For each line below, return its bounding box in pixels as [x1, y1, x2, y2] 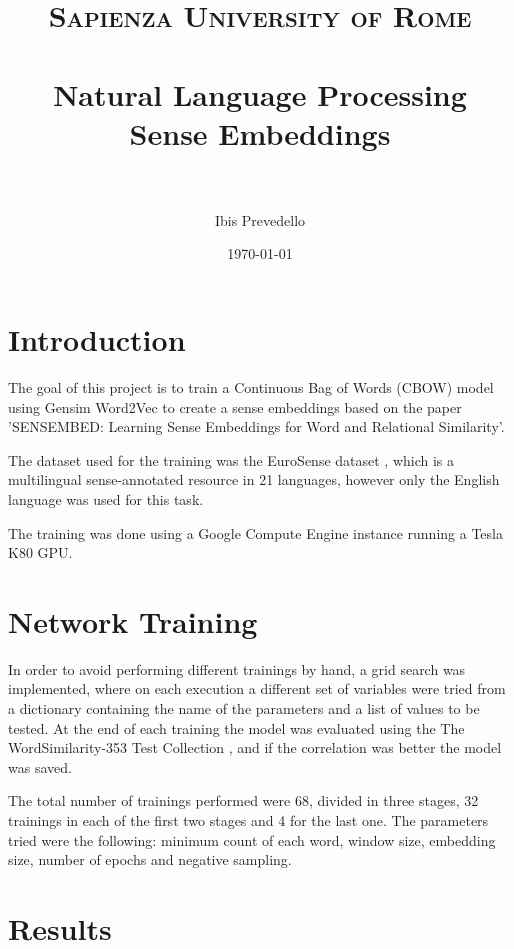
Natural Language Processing [53, 73, 467, 114]
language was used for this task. [8, 488, 204, 509]
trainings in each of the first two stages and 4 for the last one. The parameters [8, 810, 489, 831]
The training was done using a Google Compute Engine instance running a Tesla [8, 522, 503, 543]
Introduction [8, 319, 186, 360]
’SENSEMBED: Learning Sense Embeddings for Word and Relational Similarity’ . [8, 416, 505, 437]
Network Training [8, 600, 258, 641]
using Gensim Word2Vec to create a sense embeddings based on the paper [8, 396, 462, 417]
